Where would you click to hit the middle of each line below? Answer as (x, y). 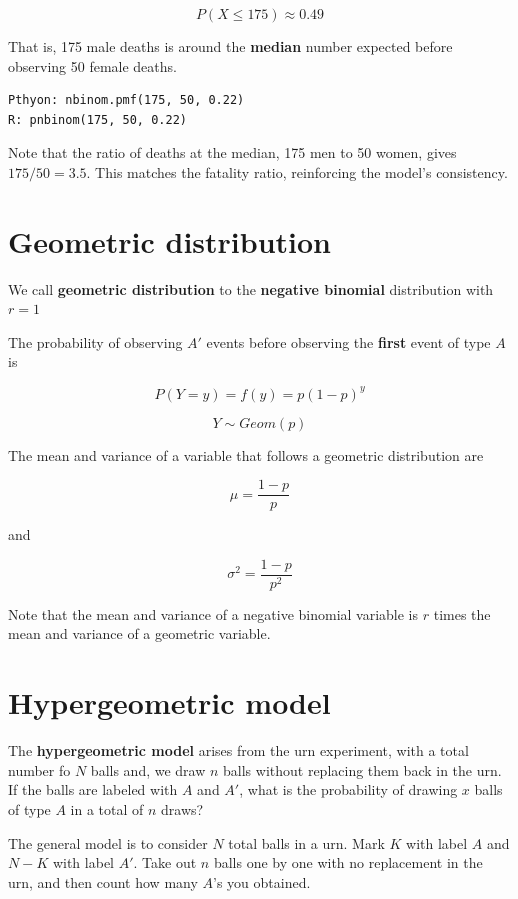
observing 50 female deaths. (92, 65)
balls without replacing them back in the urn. (362, 769)
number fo (39, 769)
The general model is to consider (108, 842)
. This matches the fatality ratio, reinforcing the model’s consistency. (297, 171)
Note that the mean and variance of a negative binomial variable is (213, 613)
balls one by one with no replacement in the (348, 862)
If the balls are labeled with (93, 789)
